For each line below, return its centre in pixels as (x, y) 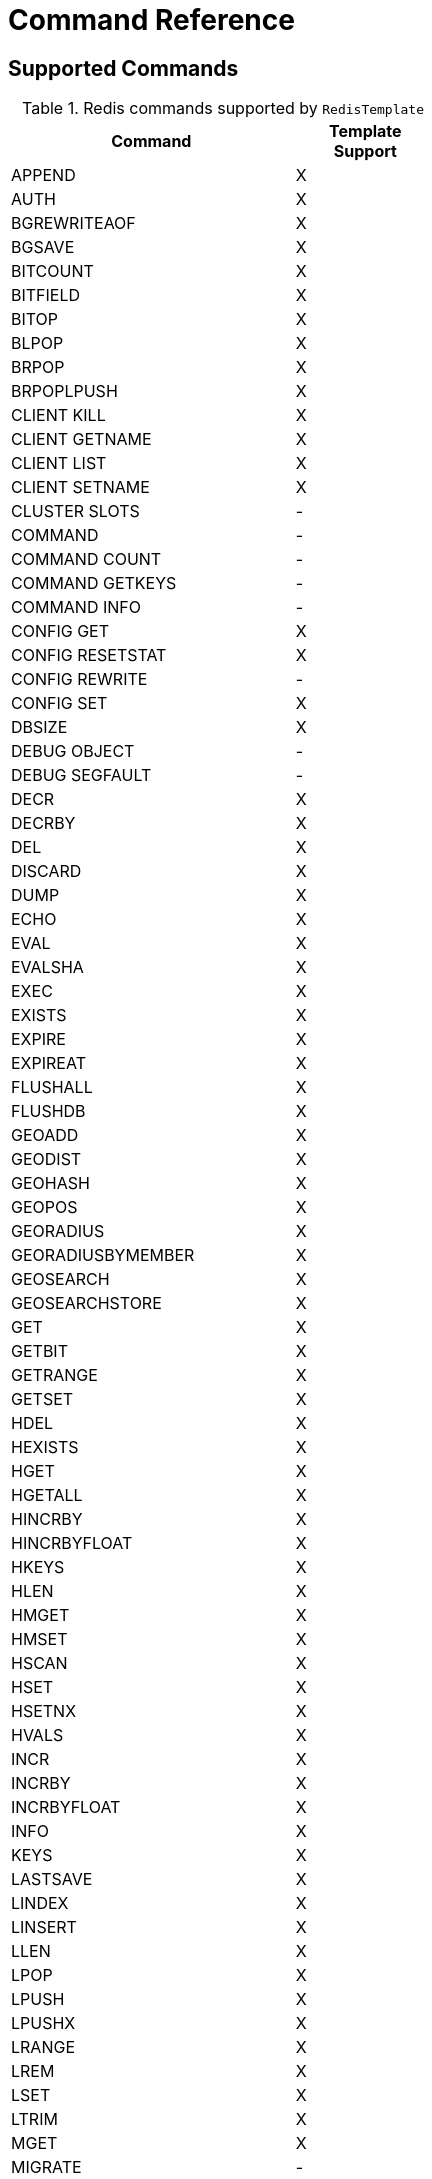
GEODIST (46, 1159)
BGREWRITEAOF (73, 223)
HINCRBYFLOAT (72, 1543)
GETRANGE (54, 1375)
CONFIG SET (59, 703)
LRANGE (43, 2047)
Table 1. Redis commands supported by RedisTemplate (222, 108)
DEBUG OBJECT (73, 751)
